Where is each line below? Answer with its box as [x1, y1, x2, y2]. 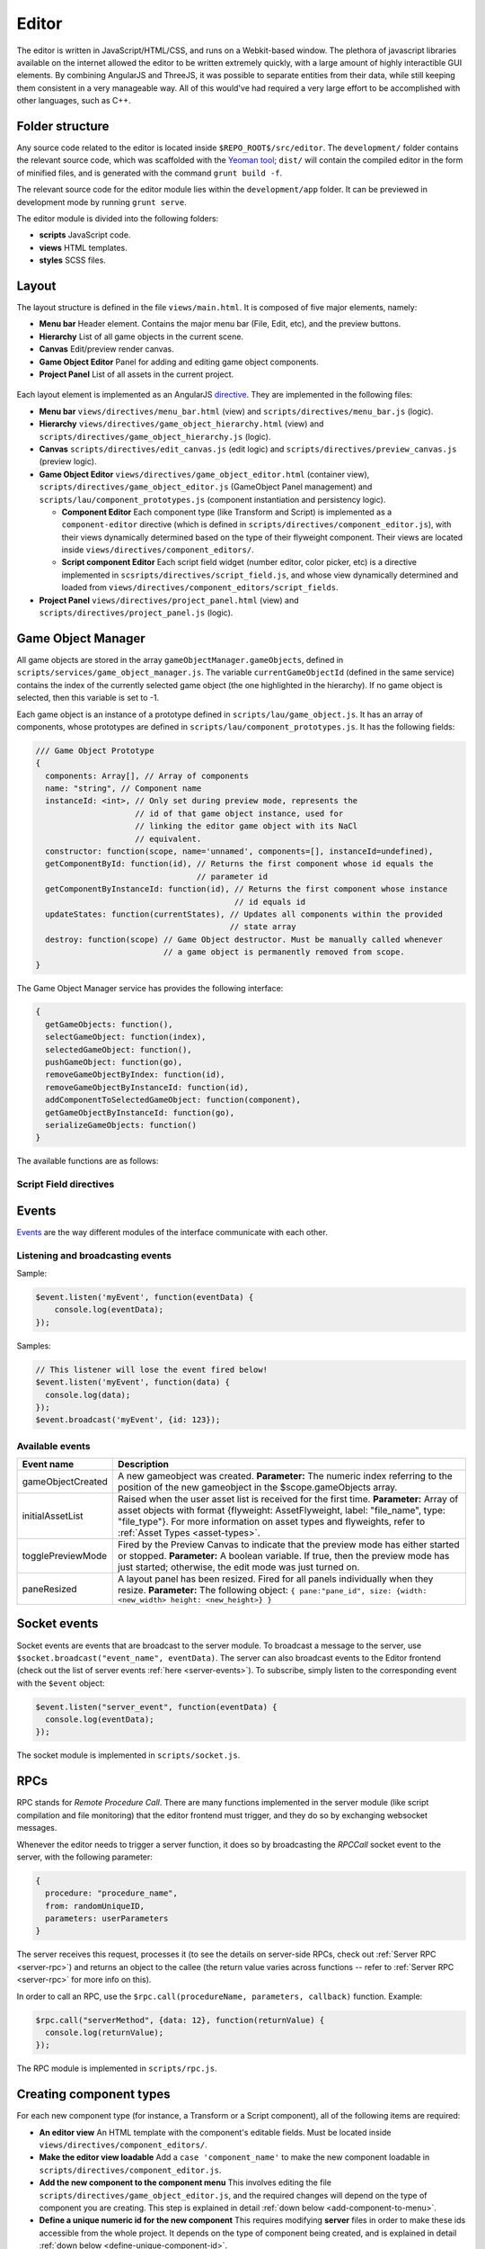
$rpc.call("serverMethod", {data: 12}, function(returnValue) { [35, 2015, 325, 2025]
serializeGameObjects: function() [45, 1120, 198, 1130]
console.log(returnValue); [45, 2028, 164, 2038]
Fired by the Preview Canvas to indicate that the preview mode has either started [118, 1538, 460, 1551]
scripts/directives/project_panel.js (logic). [39, 607, 234, 618]
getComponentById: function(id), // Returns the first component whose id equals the [45, 859, 434, 869]
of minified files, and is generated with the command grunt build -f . [16, 167, 283, 178]
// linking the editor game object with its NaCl [135, 821, 358, 831]
